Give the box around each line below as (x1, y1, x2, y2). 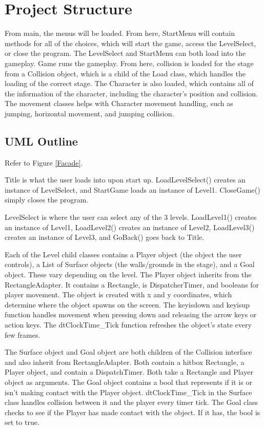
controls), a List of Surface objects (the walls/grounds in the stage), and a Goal (5, 259, 255, 270)
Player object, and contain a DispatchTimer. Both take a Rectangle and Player (5, 366, 253, 377)
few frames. (5, 329, 40, 340)
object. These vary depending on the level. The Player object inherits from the (5, 269, 252, 280)
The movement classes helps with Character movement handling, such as (5, 98, 233, 109)
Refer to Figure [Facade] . (5, 157, 83, 168)
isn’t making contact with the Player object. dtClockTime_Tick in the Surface (5, 386, 252, 397)
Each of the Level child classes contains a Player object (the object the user (5, 249, 242, 259)
